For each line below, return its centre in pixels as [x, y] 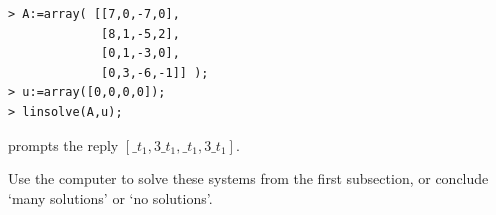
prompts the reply [63, 144]
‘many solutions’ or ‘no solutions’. [110, 197]
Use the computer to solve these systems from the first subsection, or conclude [248, 178]
